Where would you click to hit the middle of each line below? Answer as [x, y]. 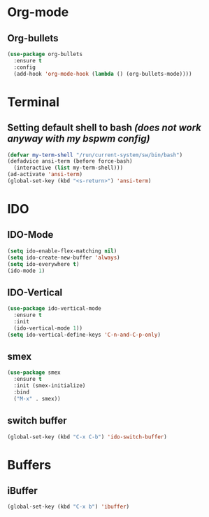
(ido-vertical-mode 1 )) [48, 328]
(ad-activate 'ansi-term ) [45, 175]
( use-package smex [34, 372]
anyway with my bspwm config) [79, 139]
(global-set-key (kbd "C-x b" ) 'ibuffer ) [69, 507]
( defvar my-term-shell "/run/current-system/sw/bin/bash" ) [95, 155]
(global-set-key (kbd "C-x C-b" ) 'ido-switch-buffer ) [87, 437]
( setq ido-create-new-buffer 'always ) [64, 257]
